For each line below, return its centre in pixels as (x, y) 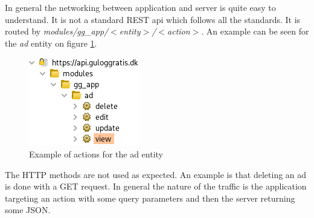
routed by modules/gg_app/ (57, 31)
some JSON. (28, 210)
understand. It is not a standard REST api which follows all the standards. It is (153, 19)
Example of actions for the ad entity (96, 154)
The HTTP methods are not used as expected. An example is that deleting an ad (156, 174)
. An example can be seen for (255, 31)
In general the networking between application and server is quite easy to (140, 7)
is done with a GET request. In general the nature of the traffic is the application (156, 186)
